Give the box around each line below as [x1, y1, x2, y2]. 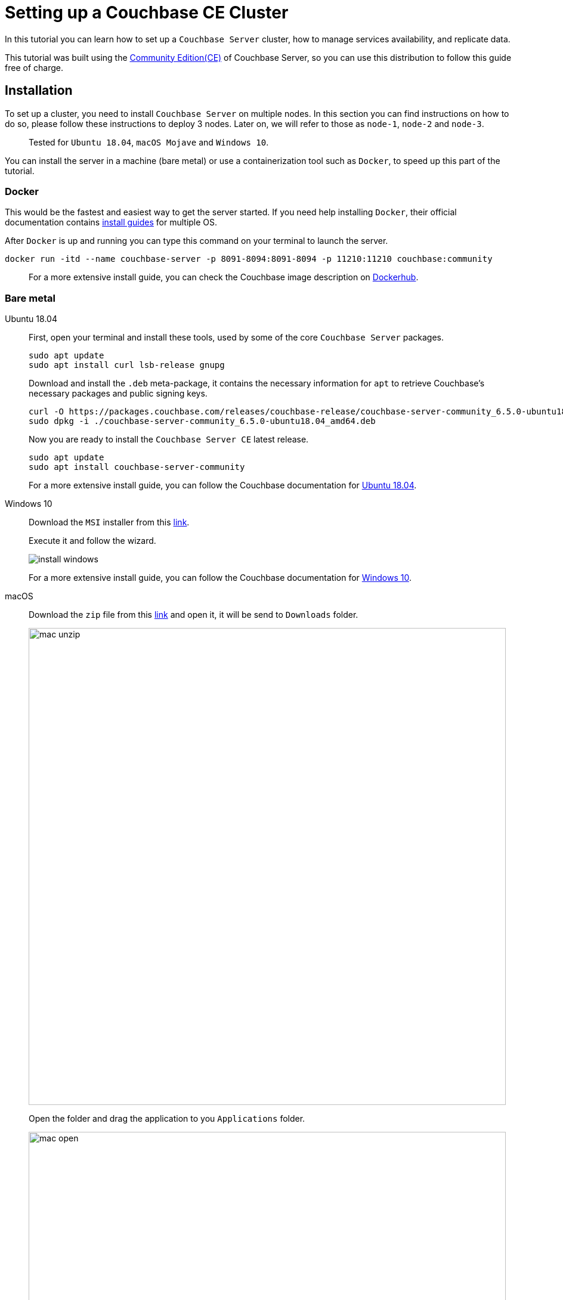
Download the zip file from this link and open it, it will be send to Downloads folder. [29, 609, 358, 620]
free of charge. [5, 62, 63, 73]
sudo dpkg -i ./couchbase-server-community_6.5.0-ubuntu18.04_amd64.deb [29, 416, 376, 426]
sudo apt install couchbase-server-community [29, 462, 245, 472]
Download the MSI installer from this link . [29, 517, 190, 528]
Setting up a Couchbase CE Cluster [5, 2, 289, 23]
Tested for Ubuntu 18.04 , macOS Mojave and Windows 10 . [29, 137, 269, 147]
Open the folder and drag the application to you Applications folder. [29, 1113, 305, 1124]
